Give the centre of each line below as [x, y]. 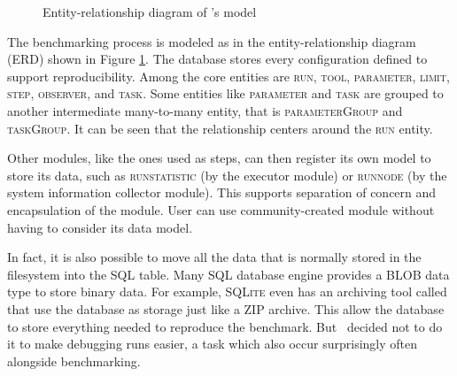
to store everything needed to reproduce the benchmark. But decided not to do [225, 326]
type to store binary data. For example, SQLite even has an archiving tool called [227, 292]
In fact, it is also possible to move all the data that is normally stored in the [214, 257]
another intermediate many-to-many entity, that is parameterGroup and [205, 110]
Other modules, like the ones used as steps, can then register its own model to [219, 158]
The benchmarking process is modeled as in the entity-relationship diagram [212, 41]
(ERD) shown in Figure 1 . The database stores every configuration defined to [217, 59]
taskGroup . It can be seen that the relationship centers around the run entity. [220, 128]
